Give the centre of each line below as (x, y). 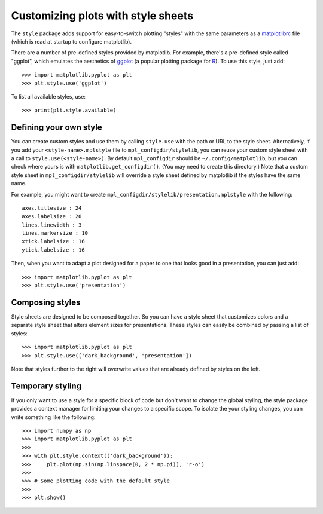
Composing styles (46, 302)
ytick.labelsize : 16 (53, 250)
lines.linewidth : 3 (52, 225)
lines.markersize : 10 (55, 233)
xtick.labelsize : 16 (53, 241)
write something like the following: (53, 417)
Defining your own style (57, 128)
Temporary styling (46, 386)
